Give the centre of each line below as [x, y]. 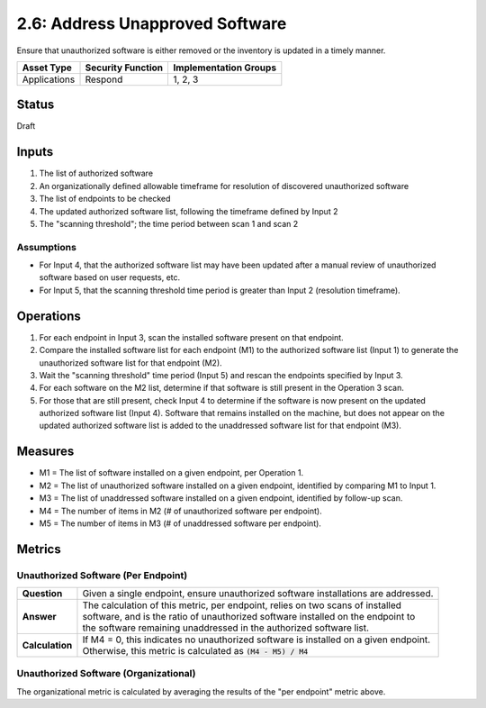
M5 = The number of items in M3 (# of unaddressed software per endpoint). [180, 523]
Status [36, 105]
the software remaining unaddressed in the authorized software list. [225, 628]
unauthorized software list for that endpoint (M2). [130, 363]
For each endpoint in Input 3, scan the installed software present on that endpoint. [191, 337]
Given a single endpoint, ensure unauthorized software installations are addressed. [258, 594]
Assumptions [46, 247]
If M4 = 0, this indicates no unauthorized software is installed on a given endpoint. [256, 640]
